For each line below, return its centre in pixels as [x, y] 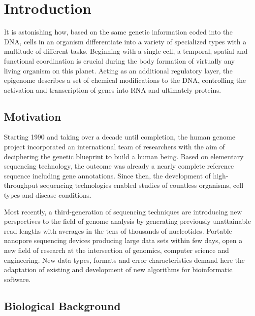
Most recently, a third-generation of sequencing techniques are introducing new [123, 211]
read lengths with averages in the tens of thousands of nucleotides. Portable [118, 230]
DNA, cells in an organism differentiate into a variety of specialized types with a [125, 41]
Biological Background [62, 305]
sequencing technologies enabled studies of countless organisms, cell [142, 185]
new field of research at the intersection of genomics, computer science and [116, 250]
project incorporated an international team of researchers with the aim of [114, 147]
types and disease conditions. [48, 195]
